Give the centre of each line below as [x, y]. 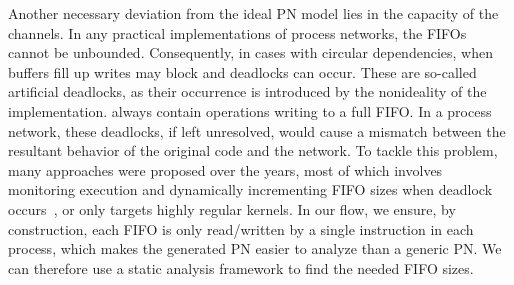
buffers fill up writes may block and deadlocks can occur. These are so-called [242, 71]
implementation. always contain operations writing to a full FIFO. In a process [250, 110]
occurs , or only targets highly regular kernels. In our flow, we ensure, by [232, 208]
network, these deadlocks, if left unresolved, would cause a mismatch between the [257, 130]
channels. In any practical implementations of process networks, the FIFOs [237, 32]
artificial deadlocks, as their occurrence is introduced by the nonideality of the [247, 91]
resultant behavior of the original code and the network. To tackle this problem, [253, 150]
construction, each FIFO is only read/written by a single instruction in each [241, 228]
